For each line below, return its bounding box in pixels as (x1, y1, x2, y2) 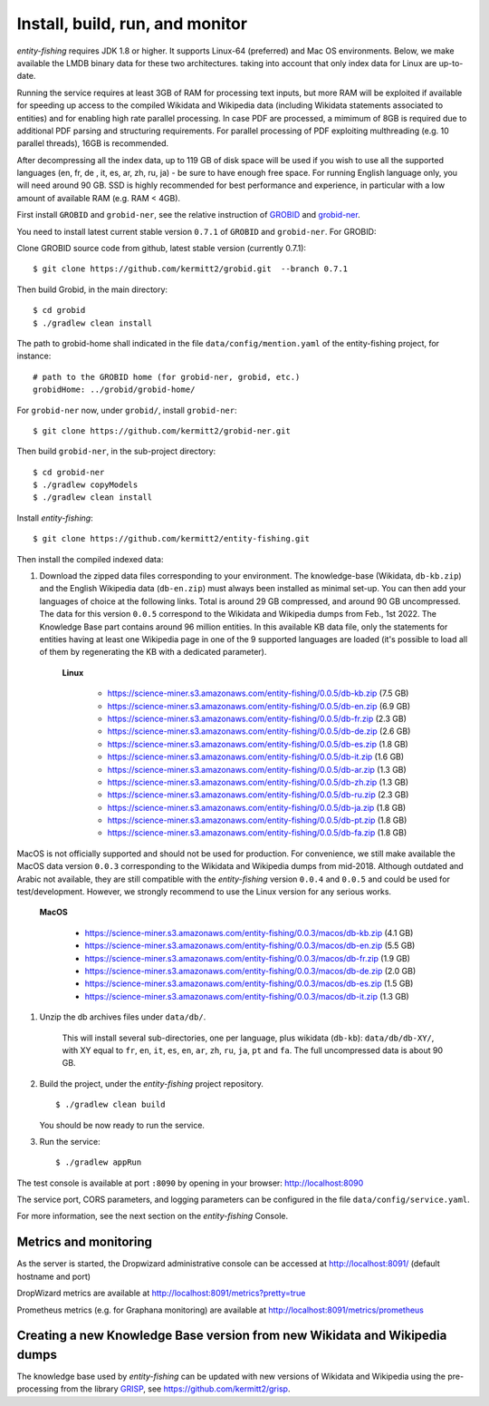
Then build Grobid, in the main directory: (16, 284, 168, 295)
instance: (16, 350, 52, 362)
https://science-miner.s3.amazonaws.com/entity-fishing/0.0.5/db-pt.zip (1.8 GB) (107, 815, 407, 825)
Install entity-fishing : (16, 513, 94, 523)
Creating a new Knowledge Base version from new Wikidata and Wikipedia (16, 1328, 447, 1343)
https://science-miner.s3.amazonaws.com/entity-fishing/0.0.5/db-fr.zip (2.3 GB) (107, 713, 407, 724)
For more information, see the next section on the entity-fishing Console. (16, 1211, 289, 1222)
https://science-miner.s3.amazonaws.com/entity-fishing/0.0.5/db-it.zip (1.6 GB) (107, 751, 405, 762)
